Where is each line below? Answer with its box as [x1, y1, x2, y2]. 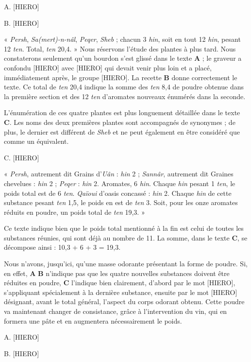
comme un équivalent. [4, 136, 69, 146]
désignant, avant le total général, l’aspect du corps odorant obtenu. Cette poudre [4, 296, 245, 307]
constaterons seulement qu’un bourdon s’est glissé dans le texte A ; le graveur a [4, 53, 242, 63]
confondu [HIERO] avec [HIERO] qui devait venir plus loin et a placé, [4, 62, 212, 72]
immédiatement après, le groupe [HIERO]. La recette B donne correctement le [4, 72, 237, 82]
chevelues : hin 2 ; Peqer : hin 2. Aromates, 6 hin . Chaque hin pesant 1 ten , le [4, 178, 235, 188]
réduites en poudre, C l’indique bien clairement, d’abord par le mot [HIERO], [4, 277, 235, 288]
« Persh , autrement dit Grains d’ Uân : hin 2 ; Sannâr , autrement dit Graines [4, 169, 234, 179]
